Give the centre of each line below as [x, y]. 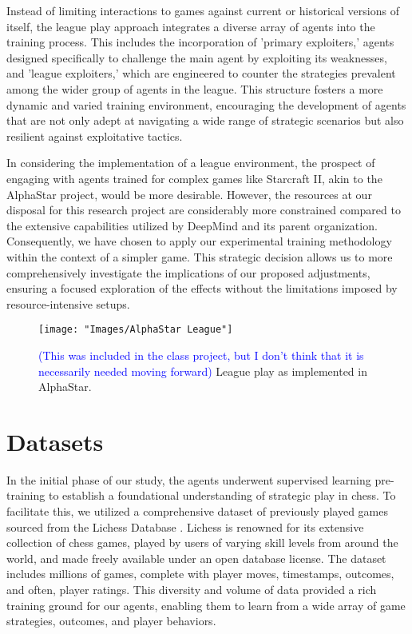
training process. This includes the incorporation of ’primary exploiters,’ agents [200, 42]
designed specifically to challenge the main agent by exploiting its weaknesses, [197, 57]
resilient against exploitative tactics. [95, 136]
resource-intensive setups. [68, 303]
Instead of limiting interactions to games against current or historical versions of [203, 10]
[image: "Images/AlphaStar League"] [136, 330]
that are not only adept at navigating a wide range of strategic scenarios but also [205, 120]
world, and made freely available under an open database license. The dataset [196, 558]
